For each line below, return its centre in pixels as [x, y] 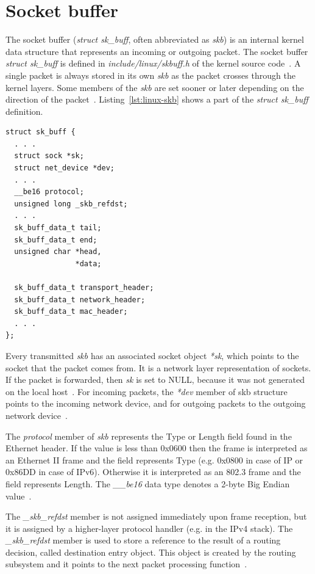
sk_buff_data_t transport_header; [84, 288]
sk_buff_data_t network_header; [80, 300]
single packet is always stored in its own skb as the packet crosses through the [150, 75]
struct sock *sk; [49, 156]
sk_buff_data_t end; [56, 240]
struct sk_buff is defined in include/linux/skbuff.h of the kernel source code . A [153, 63]
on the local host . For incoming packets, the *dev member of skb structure [147, 391]
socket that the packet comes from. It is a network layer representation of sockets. [158, 367]
